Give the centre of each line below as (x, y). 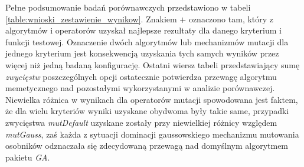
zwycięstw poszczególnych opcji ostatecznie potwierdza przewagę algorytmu (141, 76)
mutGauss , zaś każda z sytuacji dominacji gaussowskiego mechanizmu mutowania (152, 134)
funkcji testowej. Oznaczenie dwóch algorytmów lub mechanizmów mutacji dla (147, 41)
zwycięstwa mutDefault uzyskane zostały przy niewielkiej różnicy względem (141, 122)
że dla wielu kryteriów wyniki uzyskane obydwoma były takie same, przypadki (147, 111)
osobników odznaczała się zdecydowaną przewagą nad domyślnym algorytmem (147, 146)
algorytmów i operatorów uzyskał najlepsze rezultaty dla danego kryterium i (143, 30)
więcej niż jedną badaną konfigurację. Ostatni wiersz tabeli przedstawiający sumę (153, 64)
